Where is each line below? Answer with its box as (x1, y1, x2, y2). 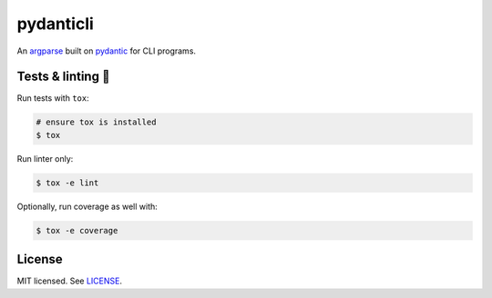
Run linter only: (16, 153, 74, 164)
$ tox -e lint (36, 177, 99, 188)
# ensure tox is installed (36, 117, 157, 127)
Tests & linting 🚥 (16, 69, 110, 84)
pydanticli (16, 14, 95, 34)
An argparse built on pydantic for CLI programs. (16, 45, 196, 56)
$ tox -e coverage (36, 225, 118, 235)
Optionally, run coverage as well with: (16, 201, 159, 212)
